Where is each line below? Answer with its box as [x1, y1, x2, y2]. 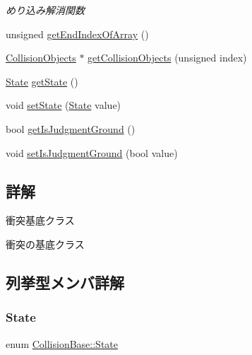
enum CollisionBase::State [6, 336, 119, 351]
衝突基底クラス [6, 213, 75, 228]
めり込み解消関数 [6, 3, 85, 17]
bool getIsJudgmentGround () [6, 121, 136, 136]
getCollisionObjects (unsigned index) [88, 50, 247, 65]
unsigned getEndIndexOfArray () [6, 26, 149, 41]
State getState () [6, 74, 78, 88]
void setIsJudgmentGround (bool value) [6, 145, 178, 160]
